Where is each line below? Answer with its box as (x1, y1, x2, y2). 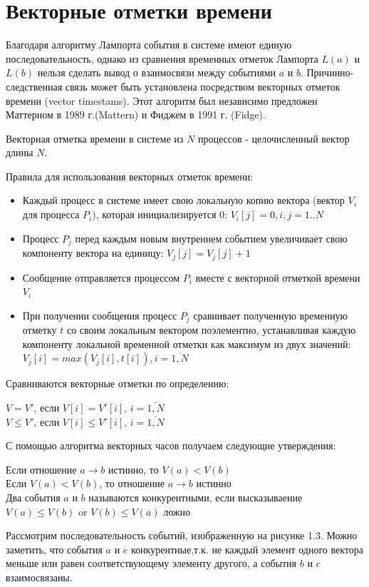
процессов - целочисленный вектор (197, 131, 350, 146)
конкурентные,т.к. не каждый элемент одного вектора (131, 541, 363, 556)
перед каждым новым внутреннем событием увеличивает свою (75, 230, 348, 245)
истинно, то (108, 461, 159, 476)
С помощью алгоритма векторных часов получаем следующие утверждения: (6, 438, 336, 453)
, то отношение (99, 476, 165, 491)
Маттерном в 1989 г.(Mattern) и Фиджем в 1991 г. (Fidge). (6, 107, 266, 122)
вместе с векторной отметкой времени (195, 270, 360, 285)
